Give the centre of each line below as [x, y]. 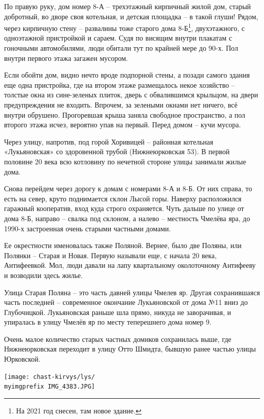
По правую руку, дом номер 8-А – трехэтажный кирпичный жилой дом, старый [128, 6]
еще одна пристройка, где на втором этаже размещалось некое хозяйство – [120, 84]
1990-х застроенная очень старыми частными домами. [88, 228]
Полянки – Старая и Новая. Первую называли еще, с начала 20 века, [110, 255]
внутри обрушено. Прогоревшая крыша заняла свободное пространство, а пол [125, 114]
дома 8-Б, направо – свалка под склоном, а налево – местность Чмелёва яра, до [127, 218]
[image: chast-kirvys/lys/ [49, 377]
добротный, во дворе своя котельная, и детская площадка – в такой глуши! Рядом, [131, 16]
